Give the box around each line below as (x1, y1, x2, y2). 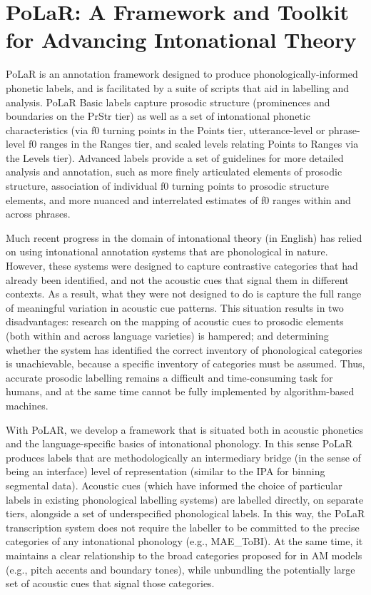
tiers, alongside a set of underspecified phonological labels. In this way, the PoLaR (6, 506, 365, 521)
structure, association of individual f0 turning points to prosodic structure (6, 178, 330, 193)
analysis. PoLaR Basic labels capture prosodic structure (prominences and (6, 94, 330, 109)
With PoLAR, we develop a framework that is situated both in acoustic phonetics (6, 422, 364, 437)
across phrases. (6, 206, 71, 221)
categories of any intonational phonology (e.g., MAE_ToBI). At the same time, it (6, 534, 363, 549)
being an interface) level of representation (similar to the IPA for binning (6, 464, 325, 479)
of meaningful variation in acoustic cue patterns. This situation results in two (6, 300, 344, 315)
